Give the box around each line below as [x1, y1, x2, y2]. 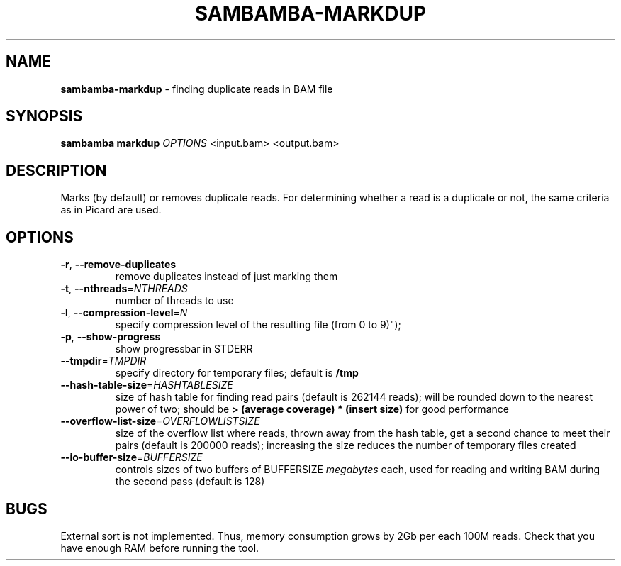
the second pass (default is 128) [115, 475, 265, 488]
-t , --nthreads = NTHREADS [60, 282, 188, 295]
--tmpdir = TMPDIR [60, 355, 147, 367]
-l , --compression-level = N [60, 306, 188, 319]
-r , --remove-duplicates [60, 258, 177, 271]
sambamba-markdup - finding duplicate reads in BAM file [60, 82, 333, 95]
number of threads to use [115, 294, 234, 307]
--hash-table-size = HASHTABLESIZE [60, 379, 233, 392]
